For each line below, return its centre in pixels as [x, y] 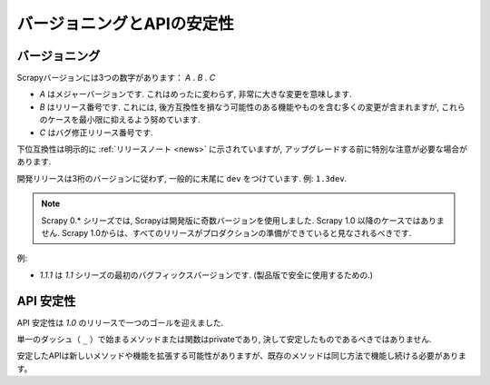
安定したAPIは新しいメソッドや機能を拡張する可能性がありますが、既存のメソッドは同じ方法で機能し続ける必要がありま [242, 356]
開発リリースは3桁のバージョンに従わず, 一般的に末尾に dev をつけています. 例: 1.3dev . [182, 178]
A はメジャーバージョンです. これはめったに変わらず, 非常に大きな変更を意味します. [196, 94]
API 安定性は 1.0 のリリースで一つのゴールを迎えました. [120, 322]
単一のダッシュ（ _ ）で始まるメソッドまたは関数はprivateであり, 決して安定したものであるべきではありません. [224, 340]
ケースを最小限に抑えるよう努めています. [123, 120]
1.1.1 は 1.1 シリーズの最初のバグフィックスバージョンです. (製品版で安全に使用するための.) [206, 275]
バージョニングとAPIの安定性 [126, 24]
